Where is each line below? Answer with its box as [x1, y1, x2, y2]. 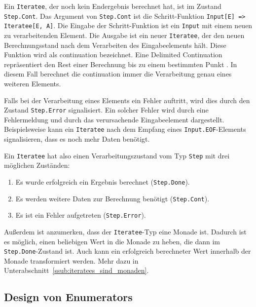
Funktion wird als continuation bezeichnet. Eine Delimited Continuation [4, 49, 222, 60]
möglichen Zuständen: [4, 160, 70, 170]
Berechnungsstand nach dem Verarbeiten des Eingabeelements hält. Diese [4, 39, 226, 50]
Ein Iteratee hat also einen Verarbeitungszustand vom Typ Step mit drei [4, 150, 230, 160]
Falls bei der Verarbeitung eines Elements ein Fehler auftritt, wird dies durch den [4, 95, 250, 105]
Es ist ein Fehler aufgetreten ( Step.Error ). [15, 210, 146, 220]
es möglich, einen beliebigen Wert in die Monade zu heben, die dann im [4, 236, 220, 246]
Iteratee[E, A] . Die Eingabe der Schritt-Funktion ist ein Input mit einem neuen [4, 20, 253, 31]
